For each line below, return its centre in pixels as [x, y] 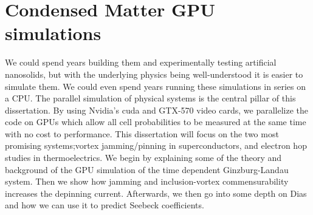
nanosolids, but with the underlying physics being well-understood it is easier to [154, 74]
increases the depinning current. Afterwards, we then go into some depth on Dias [156, 193]
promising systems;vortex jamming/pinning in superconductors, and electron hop [156, 145]
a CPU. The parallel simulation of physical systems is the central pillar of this [150, 98]
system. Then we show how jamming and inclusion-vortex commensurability [147, 181]
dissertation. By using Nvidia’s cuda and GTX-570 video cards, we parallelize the [156, 110]
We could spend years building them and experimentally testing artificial [141, 62]
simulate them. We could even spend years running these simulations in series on [155, 86]
